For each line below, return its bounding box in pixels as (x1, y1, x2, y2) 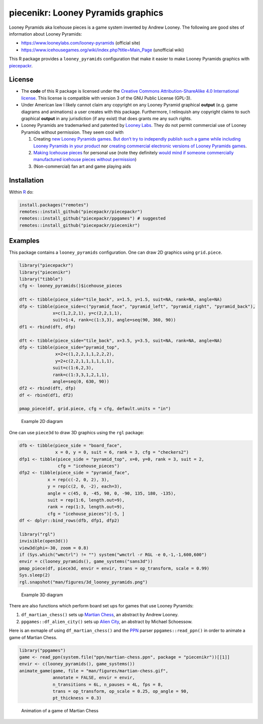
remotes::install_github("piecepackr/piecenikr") (19, 222, 140, 228)
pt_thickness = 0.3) (53, 695, 102, 701)
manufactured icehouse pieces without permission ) (33, 157, 137, 162)
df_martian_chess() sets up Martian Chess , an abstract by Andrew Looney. (21, 612, 179, 618)
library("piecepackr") (19, 262, 74, 268)
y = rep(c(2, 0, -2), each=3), (47, 483, 122, 489)
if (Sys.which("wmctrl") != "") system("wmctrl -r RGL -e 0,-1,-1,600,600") (19, 552, 207, 558)
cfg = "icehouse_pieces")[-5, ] (47, 511, 125, 517)
